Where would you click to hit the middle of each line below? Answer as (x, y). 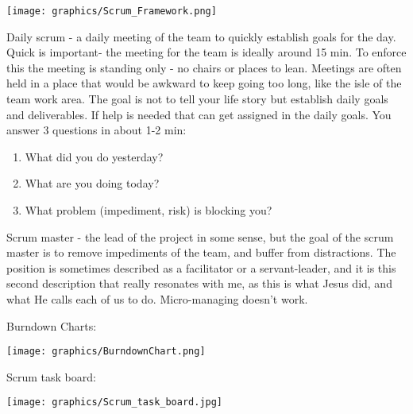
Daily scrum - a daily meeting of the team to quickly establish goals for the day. (201, 36)
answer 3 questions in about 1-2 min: (96, 130)
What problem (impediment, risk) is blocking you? (149, 210)
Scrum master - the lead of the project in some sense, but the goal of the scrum (200, 236)
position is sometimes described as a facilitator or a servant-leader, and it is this (201, 267)
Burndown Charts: (52, 325)
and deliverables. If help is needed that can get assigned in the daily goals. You (199, 114)
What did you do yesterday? (94, 156)
